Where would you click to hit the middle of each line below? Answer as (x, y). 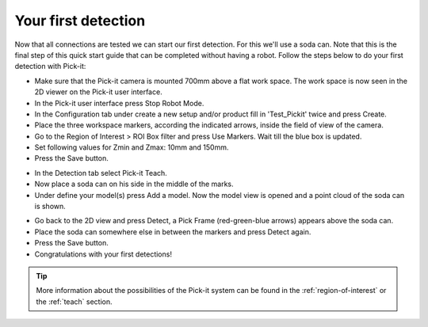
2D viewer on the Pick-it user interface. (98, 92)
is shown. (50, 207)
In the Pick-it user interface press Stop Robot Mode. (119, 103)
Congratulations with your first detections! (103, 254)
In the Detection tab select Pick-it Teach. (101, 173)
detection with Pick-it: (50, 67)
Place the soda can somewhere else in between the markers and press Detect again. (173, 232)
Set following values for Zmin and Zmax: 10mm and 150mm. (132, 147)
